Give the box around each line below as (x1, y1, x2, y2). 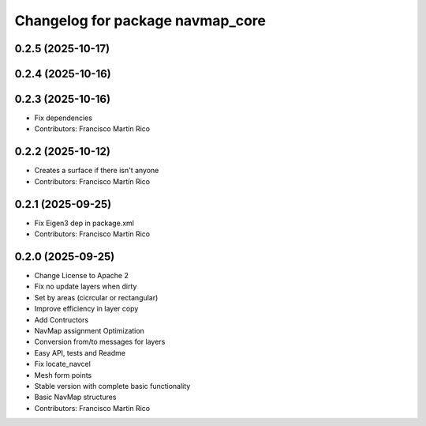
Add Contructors (34, 315, 89, 324)
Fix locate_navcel (34, 360, 91, 369)
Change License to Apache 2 (34, 270, 129, 280)
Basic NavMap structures (34, 392, 117, 402)
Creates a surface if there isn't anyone (34, 166, 159, 175)
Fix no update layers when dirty (34, 281, 137, 292)
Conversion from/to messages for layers (34, 337, 166, 347)
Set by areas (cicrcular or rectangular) (34, 292, 159, 302)
